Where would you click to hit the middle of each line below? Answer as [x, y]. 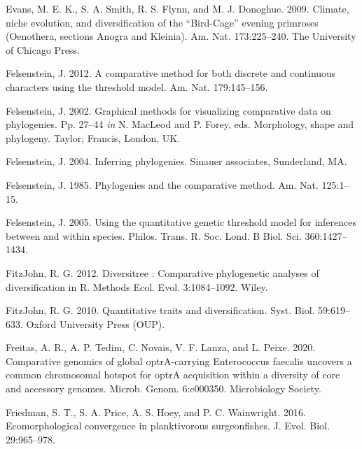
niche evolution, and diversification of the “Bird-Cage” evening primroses [162, 22]
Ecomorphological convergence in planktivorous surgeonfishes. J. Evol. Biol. [168, 426]
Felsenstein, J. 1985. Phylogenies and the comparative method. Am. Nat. [162, 184]
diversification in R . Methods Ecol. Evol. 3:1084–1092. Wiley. [137, 286]
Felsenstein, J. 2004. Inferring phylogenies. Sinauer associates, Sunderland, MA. [176, 161]
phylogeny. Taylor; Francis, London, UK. [93, 137]
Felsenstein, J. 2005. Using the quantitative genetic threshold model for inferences [181, 222]
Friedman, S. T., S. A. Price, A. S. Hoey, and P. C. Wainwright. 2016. [156, 412]
